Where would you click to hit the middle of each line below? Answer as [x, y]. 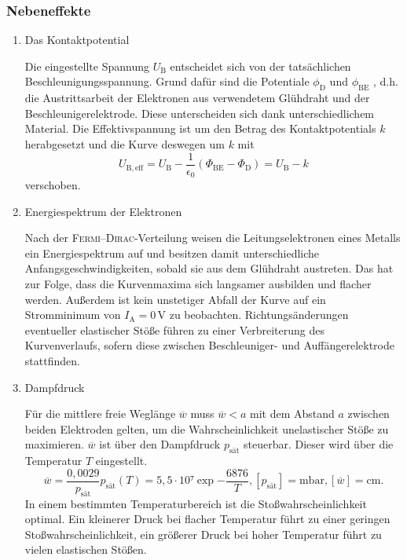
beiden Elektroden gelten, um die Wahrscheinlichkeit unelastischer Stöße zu [207, 428]
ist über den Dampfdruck [160, 444]
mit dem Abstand [292, 414]
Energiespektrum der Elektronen [103, 211]
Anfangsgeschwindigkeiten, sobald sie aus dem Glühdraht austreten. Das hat [209, 268]
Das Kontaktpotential [77, 40]
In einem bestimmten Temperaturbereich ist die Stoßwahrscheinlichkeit [196, 503]
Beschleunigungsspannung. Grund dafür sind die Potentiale [167, 81]
